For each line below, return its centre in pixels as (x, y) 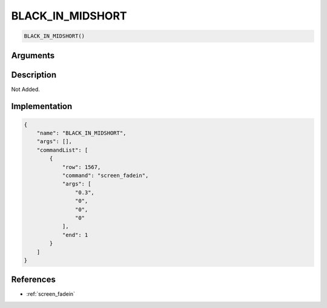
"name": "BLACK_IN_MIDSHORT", (81, 133)
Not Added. (26, 89)
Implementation (42, 106)
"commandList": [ (62, 150)
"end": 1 (75, 235)
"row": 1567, (81, 167)
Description (34, 75)
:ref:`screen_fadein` (51, 294)
